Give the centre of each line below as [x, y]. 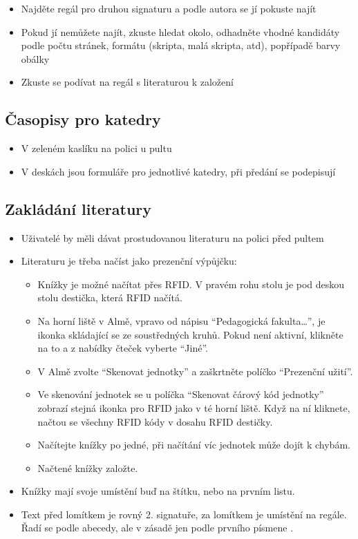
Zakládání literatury [78, 208]
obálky [35, 58]
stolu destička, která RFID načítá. [110, 297]
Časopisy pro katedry [83, 119]
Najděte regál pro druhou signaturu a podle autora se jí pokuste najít [169, 8]
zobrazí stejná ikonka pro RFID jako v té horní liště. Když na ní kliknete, [194, 407]
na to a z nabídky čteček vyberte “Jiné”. [123, 348]
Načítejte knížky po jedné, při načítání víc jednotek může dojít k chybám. [194, 445]
